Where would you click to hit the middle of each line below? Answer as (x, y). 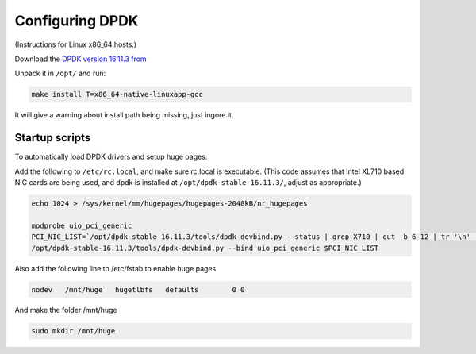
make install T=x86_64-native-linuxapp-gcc (117, 94)
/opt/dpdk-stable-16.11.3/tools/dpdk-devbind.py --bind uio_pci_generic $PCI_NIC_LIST (205, 248)
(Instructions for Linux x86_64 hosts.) (76, 44)
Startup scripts (53, 138)
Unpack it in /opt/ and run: (60, 73)
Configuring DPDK (77, 21)
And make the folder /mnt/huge (66, 310)
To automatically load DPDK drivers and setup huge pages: (111, 157)
